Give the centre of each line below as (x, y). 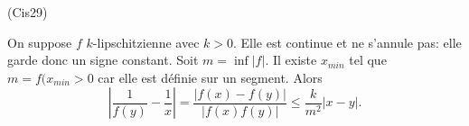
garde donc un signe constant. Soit (103, 60)
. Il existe (291, 60)
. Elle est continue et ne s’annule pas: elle (347, 42)
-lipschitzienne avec (146, 42)
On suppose (40, 42)
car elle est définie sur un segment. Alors (210, 77)
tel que (368, 60)
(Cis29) (28, 12)
